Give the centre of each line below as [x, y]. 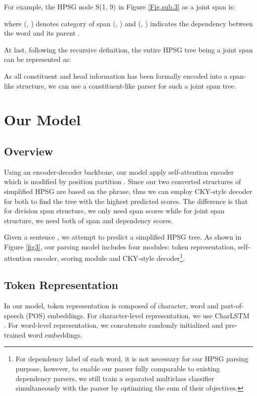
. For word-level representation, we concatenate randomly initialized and [114, 325]
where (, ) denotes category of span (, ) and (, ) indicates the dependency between [128, 23]
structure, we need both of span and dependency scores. [89, 220]
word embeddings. [55, 334]
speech [14, 315]
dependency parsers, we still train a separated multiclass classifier [115, 378]
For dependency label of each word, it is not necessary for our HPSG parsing [132, 359]
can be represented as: [38, 59]
